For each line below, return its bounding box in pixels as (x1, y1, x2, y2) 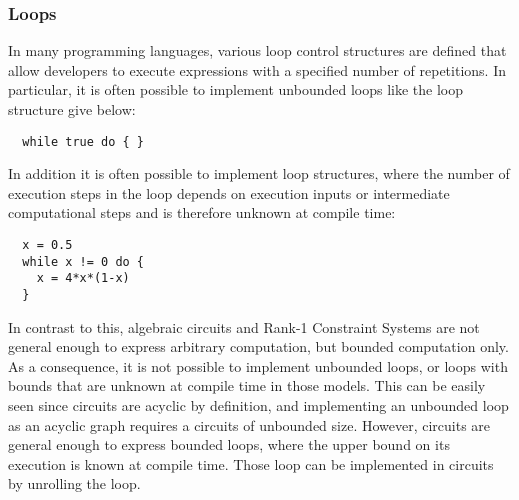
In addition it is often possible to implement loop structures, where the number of (8, 163, 510, 184)
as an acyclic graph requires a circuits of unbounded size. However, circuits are (8, 414, 491, 435)
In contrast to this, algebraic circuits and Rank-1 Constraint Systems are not (8, 316, 480, 337)
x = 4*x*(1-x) (36, 271, 130, 286)
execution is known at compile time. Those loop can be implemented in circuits (8, 453, 494, 474)
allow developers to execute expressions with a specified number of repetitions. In (8, 59, 506, 80)
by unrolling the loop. (8, 473, 141, 494)
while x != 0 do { (22, 254, 145, 269)
